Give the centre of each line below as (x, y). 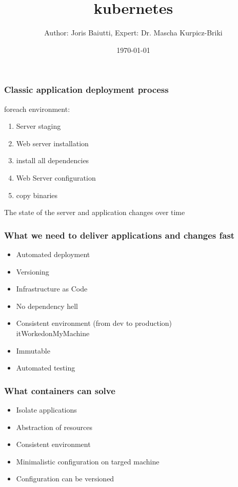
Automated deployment (53, 254)
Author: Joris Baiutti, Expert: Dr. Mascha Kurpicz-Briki (133, 33)
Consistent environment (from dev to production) (94, 323)
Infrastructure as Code (52, 289)
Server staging (38, 126)
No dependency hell (47, 306)
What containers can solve (60, 390)
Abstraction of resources (54, 427)
